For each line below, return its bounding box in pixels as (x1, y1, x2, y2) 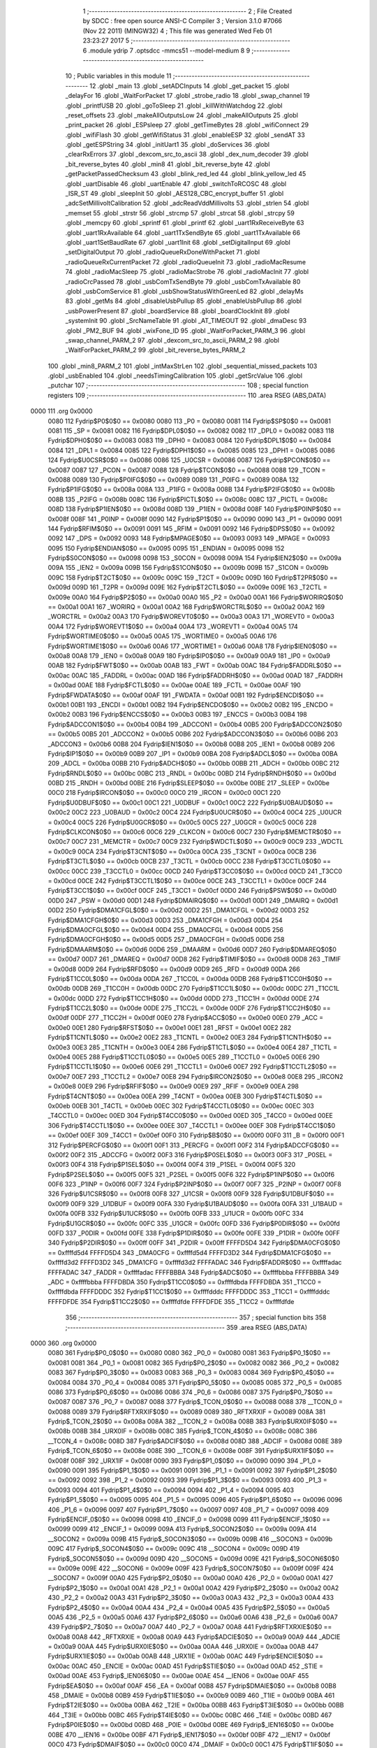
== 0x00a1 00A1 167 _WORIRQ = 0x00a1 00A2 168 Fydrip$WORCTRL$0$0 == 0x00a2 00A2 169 (47, 603, 325, 611)
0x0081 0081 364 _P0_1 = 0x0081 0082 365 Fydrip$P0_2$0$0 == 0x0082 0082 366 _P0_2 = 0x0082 (47, 1359, 340, 1367)
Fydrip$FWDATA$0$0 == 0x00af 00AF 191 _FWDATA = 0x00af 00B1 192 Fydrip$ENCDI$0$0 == (47, 691, 325, 699)
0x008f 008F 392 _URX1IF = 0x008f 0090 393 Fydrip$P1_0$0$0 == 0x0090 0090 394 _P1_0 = (47, 1456, 322, 1465)
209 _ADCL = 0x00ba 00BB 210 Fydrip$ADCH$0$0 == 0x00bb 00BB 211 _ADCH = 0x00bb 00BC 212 (47, 759, 340, 768)
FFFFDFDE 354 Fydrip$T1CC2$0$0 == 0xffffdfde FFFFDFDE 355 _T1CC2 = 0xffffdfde (47, 1297, 295, 1305)
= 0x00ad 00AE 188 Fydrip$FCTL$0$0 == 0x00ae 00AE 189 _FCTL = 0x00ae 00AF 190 (47, 681, 302, 689)
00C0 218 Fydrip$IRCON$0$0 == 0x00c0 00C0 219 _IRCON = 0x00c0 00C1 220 (47, 789, 281, 797)
